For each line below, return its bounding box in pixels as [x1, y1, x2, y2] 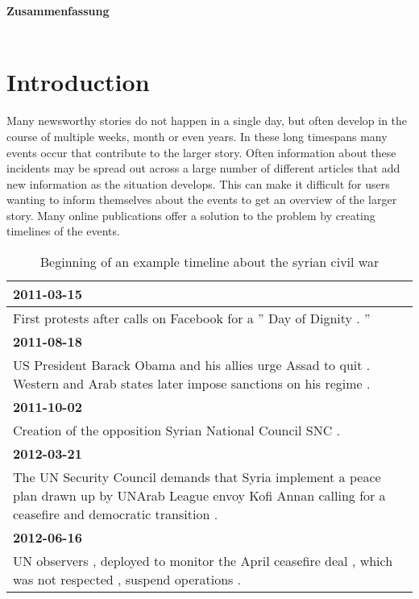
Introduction [6, 65, 150, 98]
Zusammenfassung [6, 2, 110, 19]
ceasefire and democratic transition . [13, 505, 218, 524]
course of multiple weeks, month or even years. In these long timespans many [6, 127, 388, 144]
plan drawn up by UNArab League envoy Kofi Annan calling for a [13, 486, 386, 505]
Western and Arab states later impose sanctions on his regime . [13, 374, 371, 393]
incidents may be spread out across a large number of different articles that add [6, 160, 400, 177]
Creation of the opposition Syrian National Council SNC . [13, 421, 341, 440]
